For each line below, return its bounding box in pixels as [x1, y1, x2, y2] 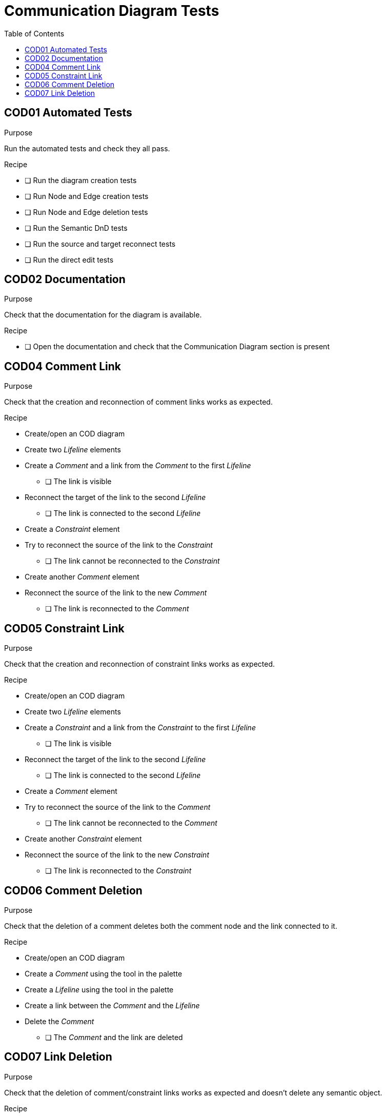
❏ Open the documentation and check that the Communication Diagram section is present [25, 342, 330, 351]
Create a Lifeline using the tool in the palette [25, 985, 174, 994]
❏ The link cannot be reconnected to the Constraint [45, 556, 220, 566]
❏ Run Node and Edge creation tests [25, 191, 149, 201]
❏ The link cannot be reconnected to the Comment [45, 819, 217, 828]
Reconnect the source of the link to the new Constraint [25, 850, 209, 860]
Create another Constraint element [25, 834, 142, 844]
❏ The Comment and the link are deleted [45, 1032, 183, 1042]
